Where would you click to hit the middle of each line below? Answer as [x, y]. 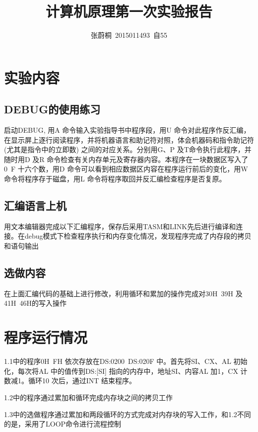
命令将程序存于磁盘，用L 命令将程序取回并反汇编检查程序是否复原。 [115, 179]
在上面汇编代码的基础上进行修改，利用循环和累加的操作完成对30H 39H [119, 293]
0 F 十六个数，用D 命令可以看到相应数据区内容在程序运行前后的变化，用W [126, 169]
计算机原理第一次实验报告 [129, 11]
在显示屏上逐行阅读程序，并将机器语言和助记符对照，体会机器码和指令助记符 [129, 139]
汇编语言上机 [35, 206]
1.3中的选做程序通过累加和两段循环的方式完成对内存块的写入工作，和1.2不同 [128, 414]
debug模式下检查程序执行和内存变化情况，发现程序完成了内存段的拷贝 [138, 236]
